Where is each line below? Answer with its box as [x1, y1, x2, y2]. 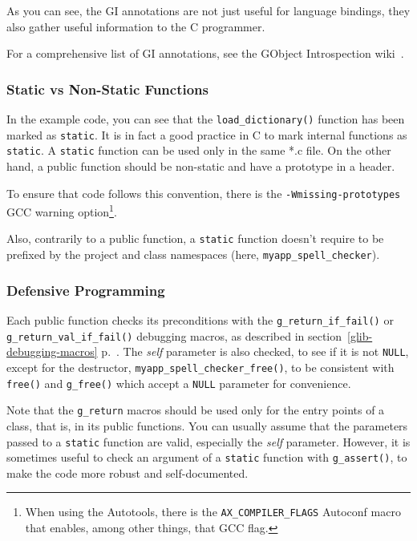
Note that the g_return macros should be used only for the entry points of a [6, 402, 385, 418]
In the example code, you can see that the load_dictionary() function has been [6, 111, 405, 127]
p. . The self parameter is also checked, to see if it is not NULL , [101, 343, 409, 360]
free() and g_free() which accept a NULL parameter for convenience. [6, 374, 351, 391]
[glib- [347, 327, 373, 344]
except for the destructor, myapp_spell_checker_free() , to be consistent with [6, 358, 395, 375]
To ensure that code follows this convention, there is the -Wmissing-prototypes [6, 184, 401, 201]
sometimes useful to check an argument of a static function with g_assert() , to [6, 449, 407, 466]
